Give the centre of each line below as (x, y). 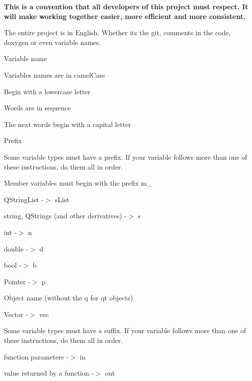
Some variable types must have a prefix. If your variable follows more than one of (126, 157)
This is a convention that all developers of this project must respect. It (126, 6)
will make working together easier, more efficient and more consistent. (125, 16)
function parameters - (36, 356)
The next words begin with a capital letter (68, 124)
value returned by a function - (49, 373)
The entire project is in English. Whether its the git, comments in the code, (117, 32)
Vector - (16, 314)
